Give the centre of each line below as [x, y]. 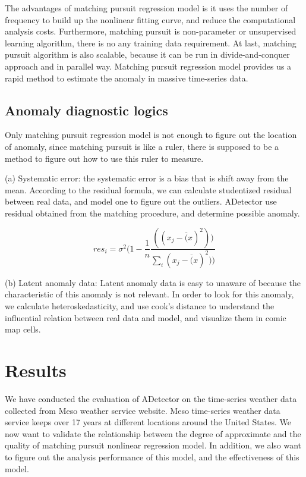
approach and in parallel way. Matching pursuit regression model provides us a [148, 66]
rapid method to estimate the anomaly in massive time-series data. [127, 78]
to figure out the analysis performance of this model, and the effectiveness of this [152, 456]
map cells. [23, 329]
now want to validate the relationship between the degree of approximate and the [153, 433]
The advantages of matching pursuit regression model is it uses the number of [146, 8]
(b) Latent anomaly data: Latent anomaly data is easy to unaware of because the [153, 282]
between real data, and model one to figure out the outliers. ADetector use [141, 201]
